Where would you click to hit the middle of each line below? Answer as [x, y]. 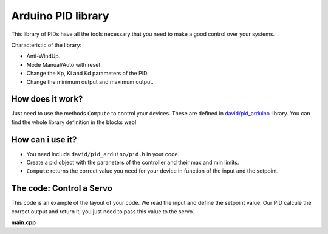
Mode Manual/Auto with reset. [64, 64]
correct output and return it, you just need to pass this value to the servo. [103, 211]
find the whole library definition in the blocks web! [74, 122]
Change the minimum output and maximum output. [90, 81]
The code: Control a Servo [62, 188]
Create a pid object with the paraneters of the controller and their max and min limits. [133, 163]
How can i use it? [44, 139]
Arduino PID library [60, 16]
